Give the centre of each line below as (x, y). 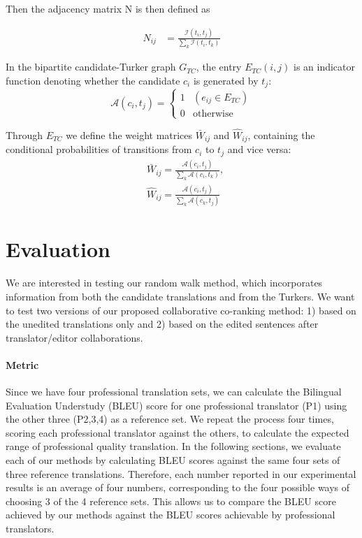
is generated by (226, 80)
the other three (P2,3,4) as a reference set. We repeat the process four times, (170, 419)
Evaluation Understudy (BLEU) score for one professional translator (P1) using (176, 405)
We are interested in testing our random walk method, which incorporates (164, 283)
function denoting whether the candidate (93, 80)
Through (24, 135)
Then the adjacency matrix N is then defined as (108, 8)
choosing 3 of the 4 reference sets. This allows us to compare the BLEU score (171, 501)
